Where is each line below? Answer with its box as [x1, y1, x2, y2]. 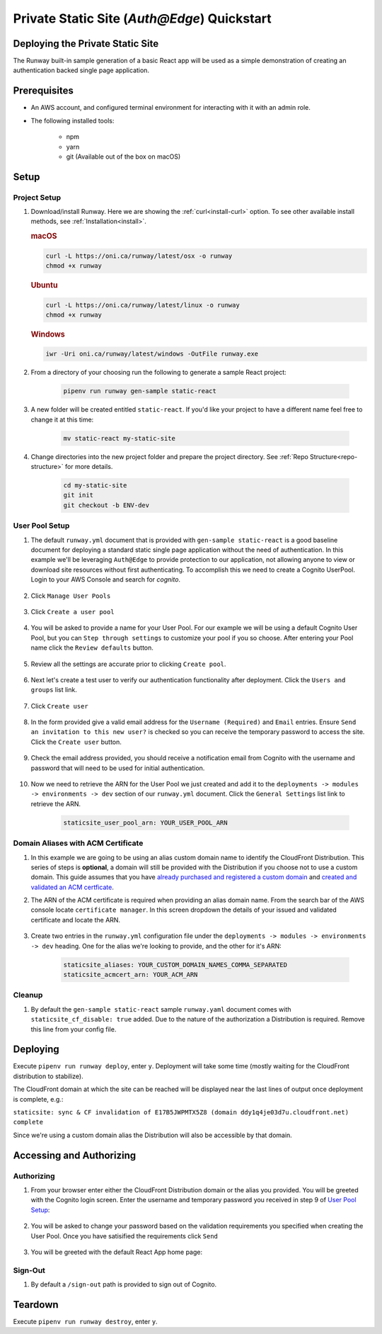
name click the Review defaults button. [30, 643, 154, 652]
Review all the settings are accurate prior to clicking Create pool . [30, 660, 226, 668]
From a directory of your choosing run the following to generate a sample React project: [30, 368, 286, 377]
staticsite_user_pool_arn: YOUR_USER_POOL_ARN [63, 818, 228, 827]
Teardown [13, 1299, 59, 1311]
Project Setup [13, 192, 62, 202]
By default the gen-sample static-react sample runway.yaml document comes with [30, 1005, 291, 1013]
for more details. [64, 463, 113, 471]
